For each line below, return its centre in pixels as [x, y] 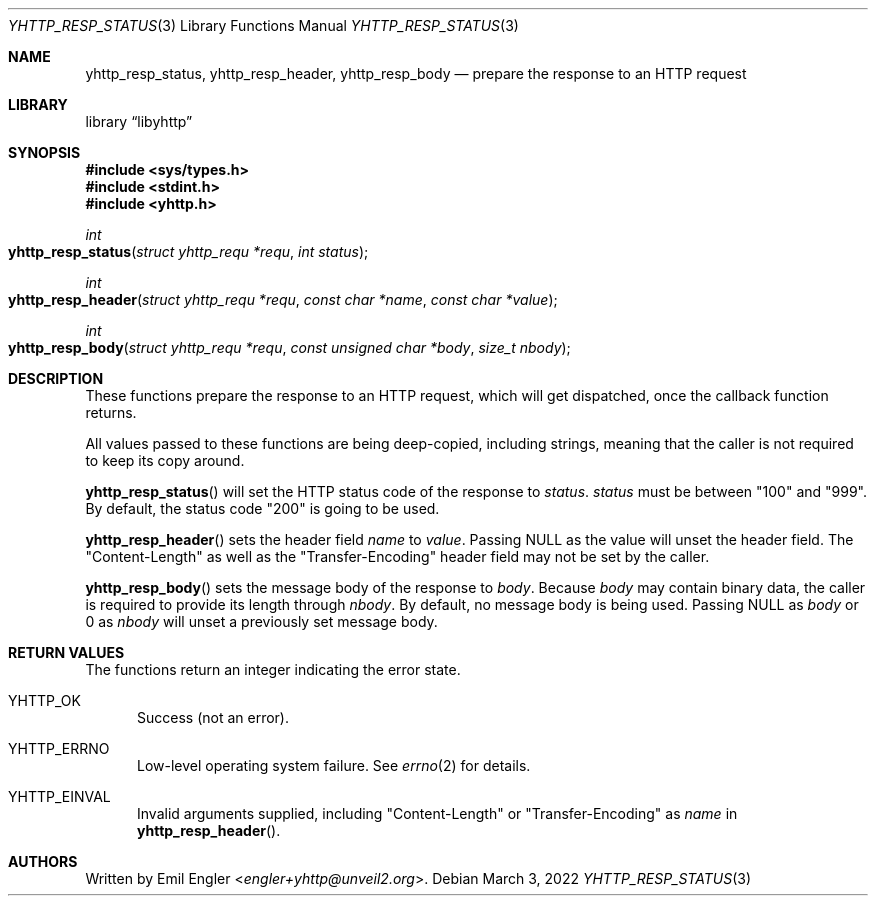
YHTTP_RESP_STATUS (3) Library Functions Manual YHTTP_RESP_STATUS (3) [263, 25]
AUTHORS [43, 861]
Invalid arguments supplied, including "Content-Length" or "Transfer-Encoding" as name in [437, 813]
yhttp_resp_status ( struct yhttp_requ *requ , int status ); [188, 251]
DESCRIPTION [56, 378]
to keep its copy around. [165, 460]
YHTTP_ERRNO [59, 748]
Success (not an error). [213, 717]
